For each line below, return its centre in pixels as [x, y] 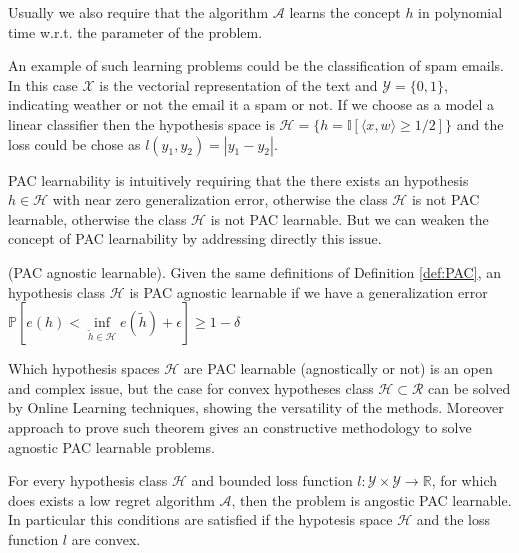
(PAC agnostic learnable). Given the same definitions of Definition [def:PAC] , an [254, 271]
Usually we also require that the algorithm [138, 12]
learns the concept [345, 12]
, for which [464, 480]
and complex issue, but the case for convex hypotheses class [191, 387]
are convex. [106, 538]
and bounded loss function [272, 480]
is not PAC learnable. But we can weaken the [349, 218]
